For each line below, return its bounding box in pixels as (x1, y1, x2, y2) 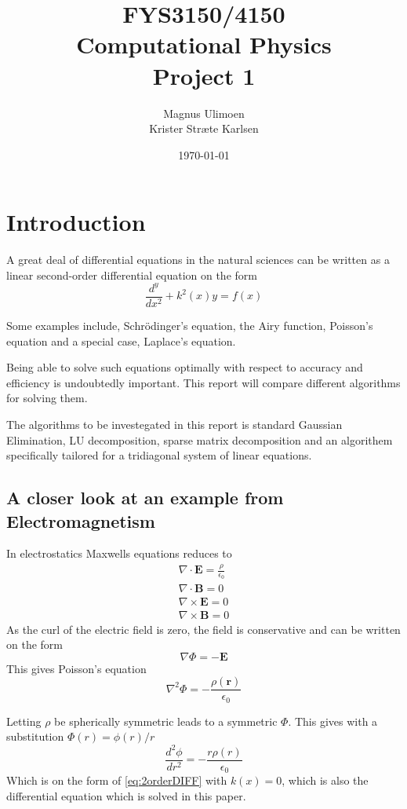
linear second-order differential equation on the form (6, 266, 257, 283)
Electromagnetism (6, 508, 155, 533)
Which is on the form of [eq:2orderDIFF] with (6, 772, 227, 789)
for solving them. (6, 390, 88, 406)
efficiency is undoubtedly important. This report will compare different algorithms (6, 374, 401, 390)
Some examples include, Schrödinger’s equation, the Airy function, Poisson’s (6, 317, 373, 333)
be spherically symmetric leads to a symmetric (54, 712, 278, 729)
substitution (6, 728, 64, 745)
